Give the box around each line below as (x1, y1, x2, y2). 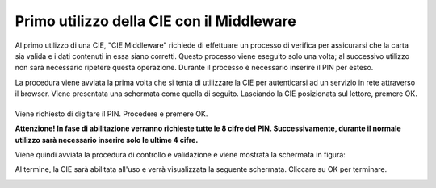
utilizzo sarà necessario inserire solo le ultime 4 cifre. (15, 135, 199, 144)
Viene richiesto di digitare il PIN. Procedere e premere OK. (15, 109, 208, 119)
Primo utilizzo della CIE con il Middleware (15, 12, 296, 30)
